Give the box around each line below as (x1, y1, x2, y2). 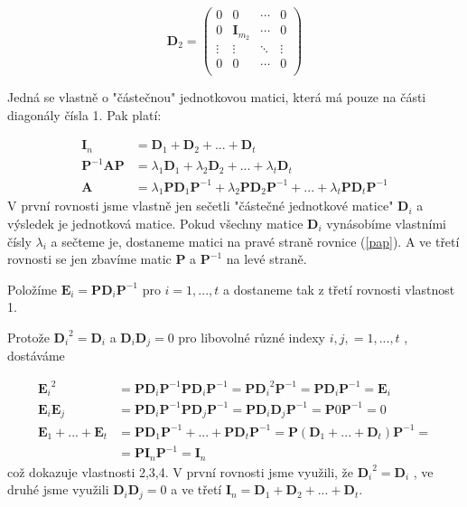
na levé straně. (226, 249, 307, 268)
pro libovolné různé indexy (178, 327, 325, 346)
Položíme (7, 279, 58, 298)
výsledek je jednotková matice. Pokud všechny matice (7, 214, 304, 233)
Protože (7, 327, 50, 346)
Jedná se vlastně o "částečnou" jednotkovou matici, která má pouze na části (7, 88, 426, 107)
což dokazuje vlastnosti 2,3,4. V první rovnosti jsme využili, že (7, 462, 354, 481)
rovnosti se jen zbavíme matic (7, 249, 172, 268)
